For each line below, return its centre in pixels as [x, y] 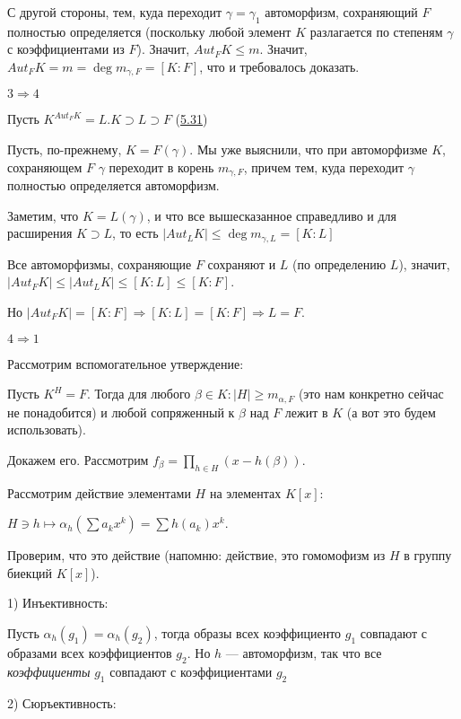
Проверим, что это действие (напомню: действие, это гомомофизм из [196, 555]
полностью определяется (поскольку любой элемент [149, 31]
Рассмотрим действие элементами [99, 492]
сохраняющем [45, 167]
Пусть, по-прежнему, [65, 149]
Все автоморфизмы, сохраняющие [100, 263]
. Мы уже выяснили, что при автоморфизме [309, 149]
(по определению [339, 263]
